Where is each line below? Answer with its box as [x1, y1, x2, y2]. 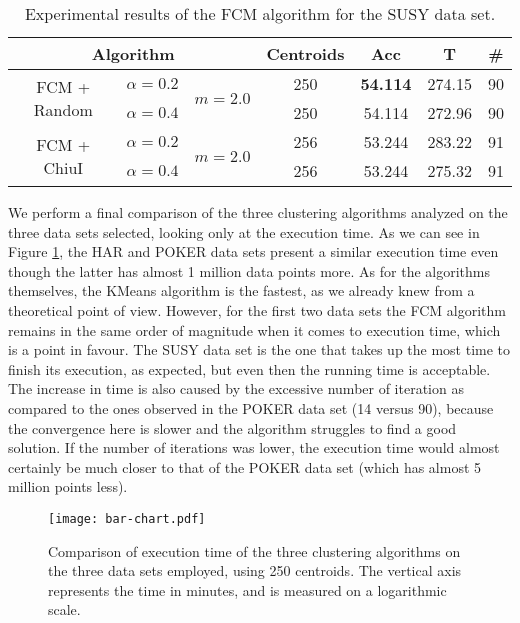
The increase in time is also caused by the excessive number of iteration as [8, 378, 464, 399]
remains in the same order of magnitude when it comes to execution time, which [8, 319, 501, 340]
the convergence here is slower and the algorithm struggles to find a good [8, 417, 457, 438]
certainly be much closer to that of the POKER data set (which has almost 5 [8, 456, 482, 477]
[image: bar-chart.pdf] [48, 511, 206, 526]
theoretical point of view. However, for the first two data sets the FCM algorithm [8, 299, 506, 320]
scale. [48, 599, 81, 620]
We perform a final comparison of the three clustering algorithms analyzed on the [8, 202, 508, 222]
